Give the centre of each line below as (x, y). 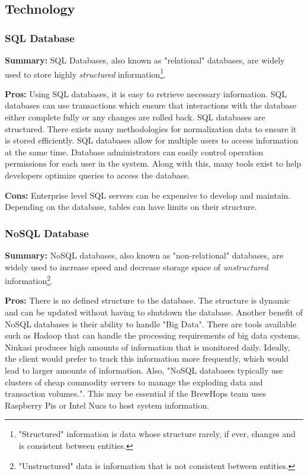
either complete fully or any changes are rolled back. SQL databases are (135, 117)
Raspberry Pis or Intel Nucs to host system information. (107, 405)
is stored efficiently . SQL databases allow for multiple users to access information (152, 140)
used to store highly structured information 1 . (85, 73)
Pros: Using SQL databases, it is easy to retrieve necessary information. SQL (146, 93)
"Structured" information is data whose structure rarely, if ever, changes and (157, 434)
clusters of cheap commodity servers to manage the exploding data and (134, 382)
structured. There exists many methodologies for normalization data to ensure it (151, 128)
